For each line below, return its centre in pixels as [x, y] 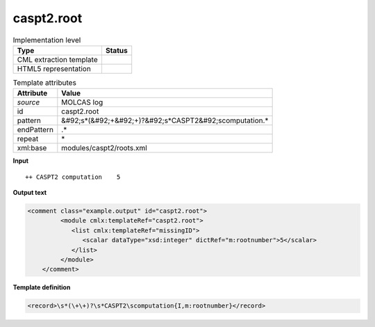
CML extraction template [57, 59]
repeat [28, 139]
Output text [30, 193]
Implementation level [47, 40]
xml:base [32, 148]
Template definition [42, 287]
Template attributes [44, 83]
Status [116, 50]
